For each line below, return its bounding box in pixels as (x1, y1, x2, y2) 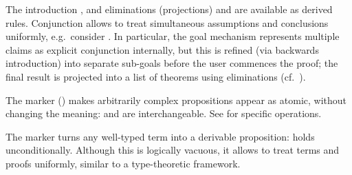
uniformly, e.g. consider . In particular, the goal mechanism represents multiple (5, 29, 340, 43)
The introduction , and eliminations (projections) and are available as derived (5, 2, 333, 16)
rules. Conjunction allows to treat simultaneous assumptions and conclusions (5, 15, 329, 30)
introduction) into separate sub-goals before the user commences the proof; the (5, 56, 338, 70)
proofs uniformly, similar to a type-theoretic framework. (5, 156, 241, 170)
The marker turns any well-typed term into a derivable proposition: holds (5, 129, 315, 143)
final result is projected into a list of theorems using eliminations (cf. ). (5, 69, 306, 83)
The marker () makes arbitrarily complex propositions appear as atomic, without (5, 92, 347, 107)
